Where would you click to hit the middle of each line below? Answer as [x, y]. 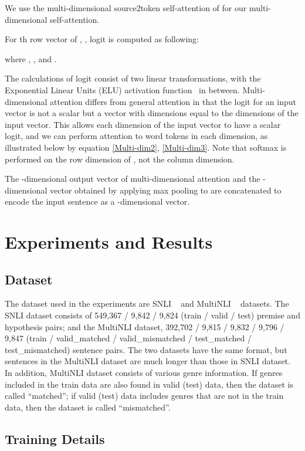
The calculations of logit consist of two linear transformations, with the [133, 78]
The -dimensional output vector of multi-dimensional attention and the [133, 179]
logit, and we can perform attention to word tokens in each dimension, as [136, 136]
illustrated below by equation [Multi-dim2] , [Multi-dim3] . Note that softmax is [146, 147]
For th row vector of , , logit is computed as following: [102, 39]
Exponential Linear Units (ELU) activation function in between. [122, 89]
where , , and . [31, 58]
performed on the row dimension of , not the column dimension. [120, 159]
